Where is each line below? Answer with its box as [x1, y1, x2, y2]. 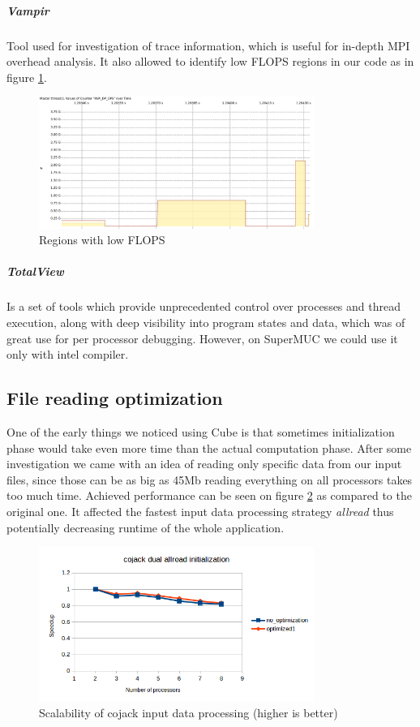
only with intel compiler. [6, 346, 129, 363]
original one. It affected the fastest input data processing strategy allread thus [6, 502, 394, 519]
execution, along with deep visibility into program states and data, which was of [6, 313, 405, 330]
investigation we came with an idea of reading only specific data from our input [6, 455, 402, 472]
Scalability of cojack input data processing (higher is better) [39, 704, 338, 721]
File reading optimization [6, 385, 223, 411]
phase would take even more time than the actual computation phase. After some [6, 439, 412, 456]
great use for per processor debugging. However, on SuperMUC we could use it [6, 329, 398, 346]
